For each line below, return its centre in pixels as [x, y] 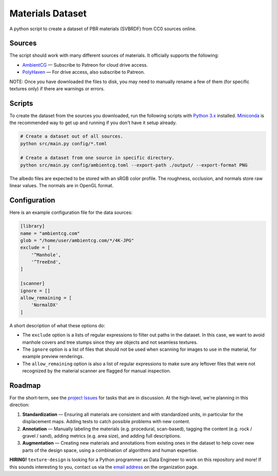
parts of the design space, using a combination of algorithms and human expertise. [110, 450]
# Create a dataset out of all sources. [72, 136]
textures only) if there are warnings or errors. [57, 89]
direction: [19, 405]
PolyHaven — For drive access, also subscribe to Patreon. [84, 72]
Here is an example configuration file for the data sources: [71, 212]
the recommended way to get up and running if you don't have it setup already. [93, 123]
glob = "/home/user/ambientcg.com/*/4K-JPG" [77, 240]
